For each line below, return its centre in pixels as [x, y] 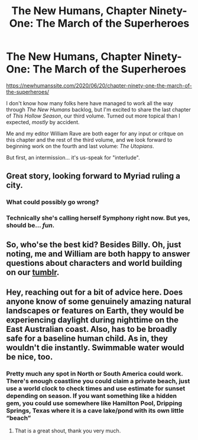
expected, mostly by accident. [43, 122]
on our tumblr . [33, 272]
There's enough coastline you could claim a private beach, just [98, 381]
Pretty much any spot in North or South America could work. [95, 373]
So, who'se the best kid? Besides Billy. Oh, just [94, 244]
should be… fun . [30, 226]
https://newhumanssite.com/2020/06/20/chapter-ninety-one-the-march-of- [99, 85]
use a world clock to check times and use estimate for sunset [96, 388]
